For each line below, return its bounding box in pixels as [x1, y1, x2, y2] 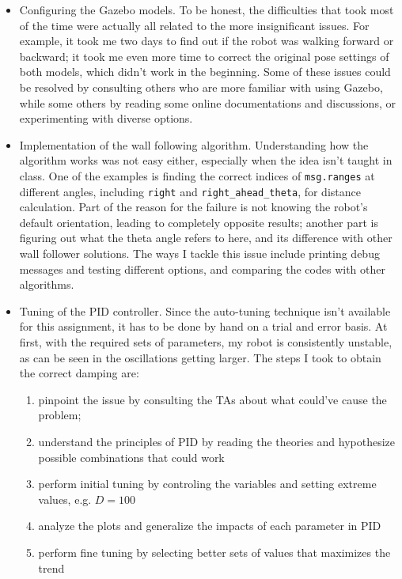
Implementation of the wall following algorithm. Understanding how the [19, 136, 369, 153]
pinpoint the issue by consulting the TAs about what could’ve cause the [38, 391, 387, 407]
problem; [38, 407, 82, 423]
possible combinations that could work [38, 448, 225, 465]
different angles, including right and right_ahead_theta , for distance [19, 183, 361, 199]
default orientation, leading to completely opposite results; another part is [19, 214, 378, 230]
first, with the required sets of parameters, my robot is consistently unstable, [19, 334, 393, 350]
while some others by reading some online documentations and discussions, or [19, 94, 396, 111]
